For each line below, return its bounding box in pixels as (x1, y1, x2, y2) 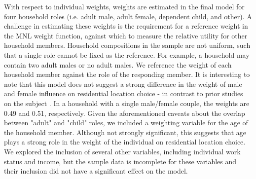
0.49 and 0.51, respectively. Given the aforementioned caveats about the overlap (4, 107, 245, 118)
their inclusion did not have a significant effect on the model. (4, 166, 188, 176)
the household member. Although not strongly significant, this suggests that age (4, 127, 247, 137)
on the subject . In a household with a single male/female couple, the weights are (4, 98, 250, 108)
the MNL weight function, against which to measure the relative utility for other (4, 30, 248, 40)
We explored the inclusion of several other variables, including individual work (4, 146, 241, 156)
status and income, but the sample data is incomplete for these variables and (4, 156, 237, 166)
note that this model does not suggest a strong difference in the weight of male (4, 78, 242, 89)
